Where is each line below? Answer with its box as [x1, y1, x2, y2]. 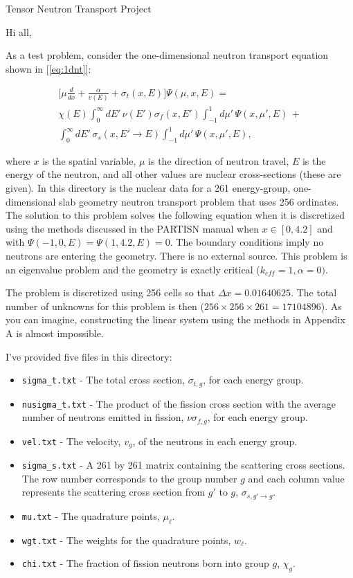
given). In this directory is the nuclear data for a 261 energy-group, [6, 181, 291, 195]
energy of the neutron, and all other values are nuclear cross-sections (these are [6, 167, 341, 181]
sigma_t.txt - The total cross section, [21, 372, 185, 387]
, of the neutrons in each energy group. [132, 433, 298, 448]
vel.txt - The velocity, [21, 433, 121, 448]
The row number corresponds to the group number [21, 471, 237, 485]
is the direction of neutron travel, [148, 153, 289, 168]
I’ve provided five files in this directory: [6, 349, 172, 363]
